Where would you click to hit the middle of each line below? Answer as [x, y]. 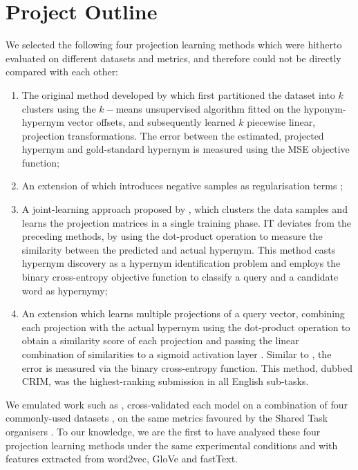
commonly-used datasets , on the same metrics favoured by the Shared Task [167, 418]
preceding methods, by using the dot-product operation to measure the [172, 236]
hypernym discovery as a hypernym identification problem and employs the [181, 263]
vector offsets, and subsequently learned [151, 122]
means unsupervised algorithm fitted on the [208, 108]
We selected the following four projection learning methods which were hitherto [174, 45]
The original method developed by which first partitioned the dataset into [178, 94]
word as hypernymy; [65, 290]
